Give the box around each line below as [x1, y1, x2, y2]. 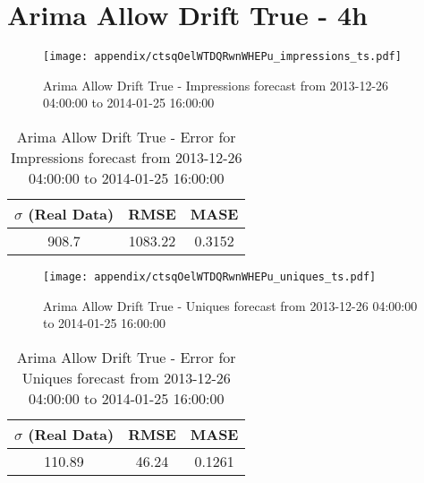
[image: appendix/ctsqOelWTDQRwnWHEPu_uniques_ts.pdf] [43, 270, 377, 283]
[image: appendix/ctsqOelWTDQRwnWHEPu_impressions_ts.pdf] [43, 50, 402, 64]
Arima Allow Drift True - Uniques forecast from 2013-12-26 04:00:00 [43, 296, 418, 315]
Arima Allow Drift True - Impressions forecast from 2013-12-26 [43, 75, 389, 94]
